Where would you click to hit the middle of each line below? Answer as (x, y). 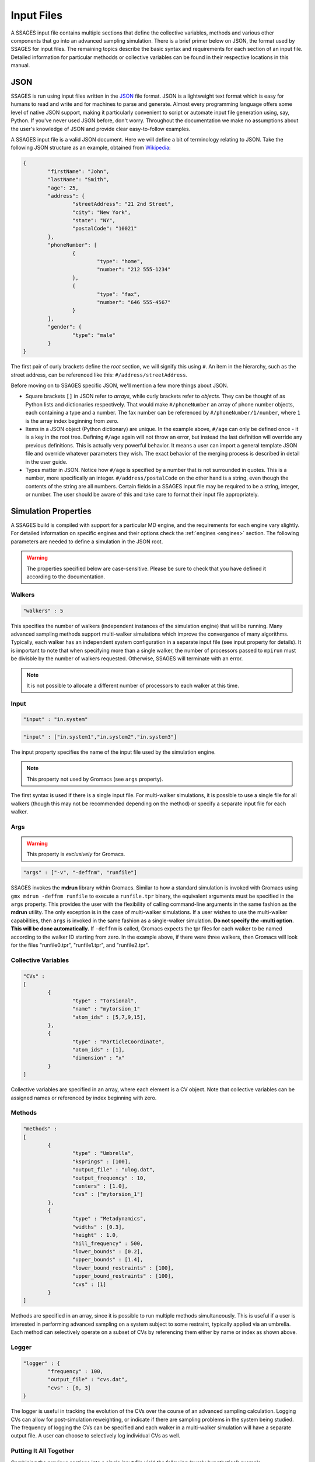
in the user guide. (46, 461)
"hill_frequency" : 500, (108, 1243)
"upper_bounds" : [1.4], (108, 1260)
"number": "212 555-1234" (134, 270)
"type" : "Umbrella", (103, 1153)
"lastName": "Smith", (78, 180)
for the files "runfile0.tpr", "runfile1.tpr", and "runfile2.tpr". (80, 945)
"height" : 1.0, (95, 1235)
